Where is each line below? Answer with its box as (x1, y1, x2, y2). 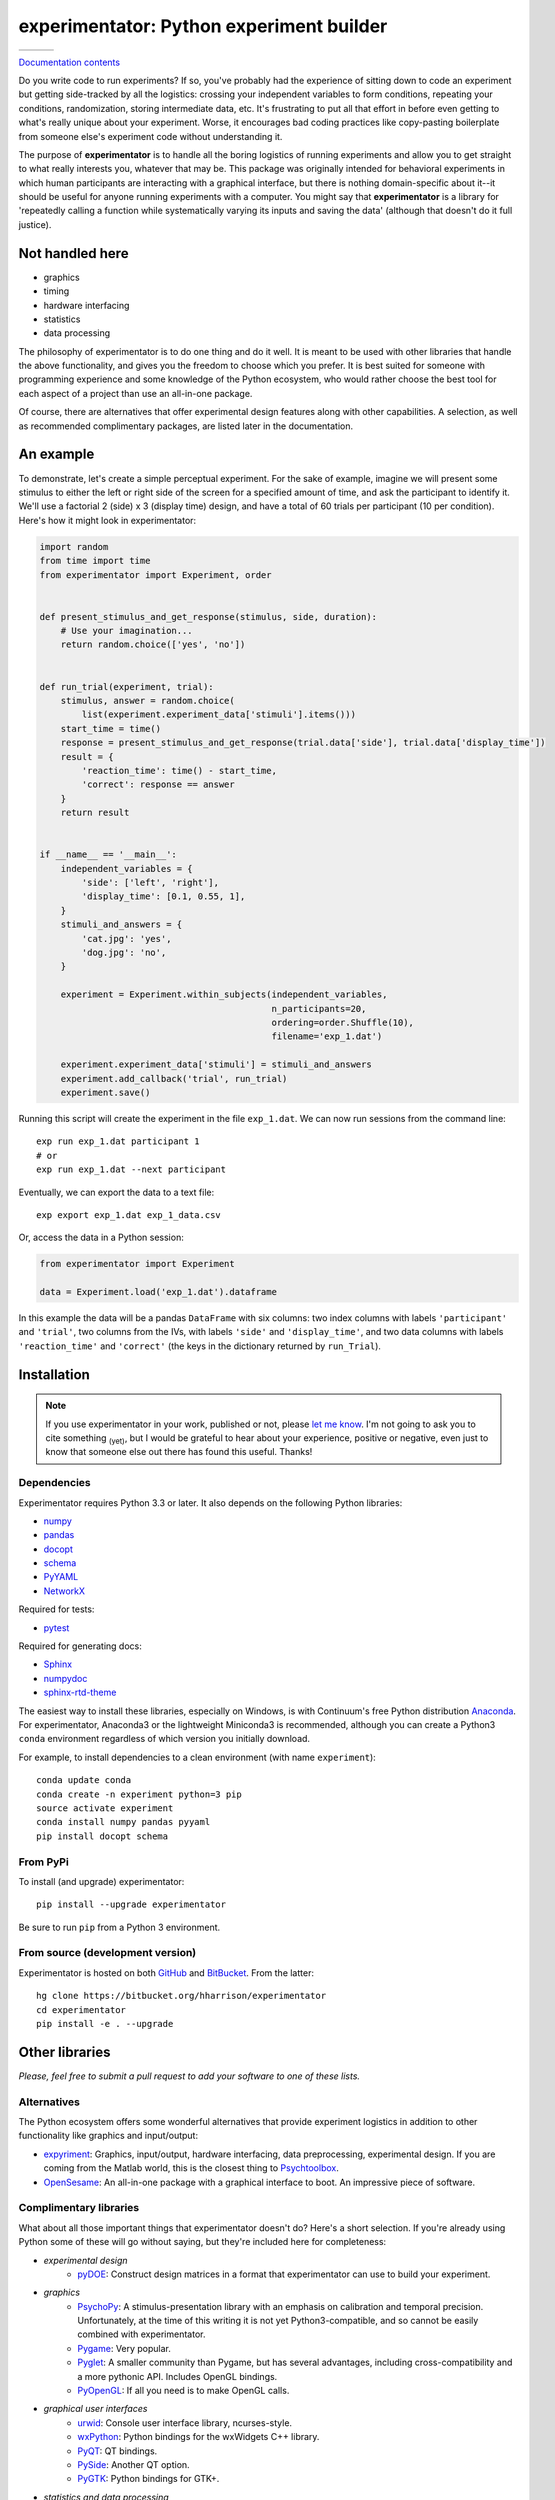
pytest (43, 1621, 70, 1634)
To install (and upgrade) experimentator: (18, 1875, 185, 1887)
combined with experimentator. (77, 2328, 206, 2340)
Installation (18, 1366, 90, 1383)
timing (43, 285, 70, 297)
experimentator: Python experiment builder (18, 15, 388, 37)
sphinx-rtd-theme (43, 1686, 117, 1699)
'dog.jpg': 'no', (81, 947, 167, 959)
